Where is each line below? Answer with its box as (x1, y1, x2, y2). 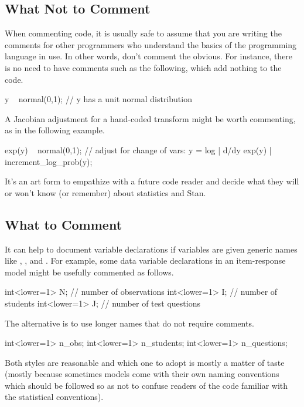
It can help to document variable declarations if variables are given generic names (5, 243, 298, 255)
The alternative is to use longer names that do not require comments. (5, 317, 254, 329)
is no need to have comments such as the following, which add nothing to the (5, 61, 282, 73)
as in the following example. (5, 124, 105, 136)
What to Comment (5, 215, 122, 233)
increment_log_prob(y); (5, 155, 93, 167)
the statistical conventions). (5, 391, 104, 403)
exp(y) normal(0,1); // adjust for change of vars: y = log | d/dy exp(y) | (5, 143, 272, 156)
